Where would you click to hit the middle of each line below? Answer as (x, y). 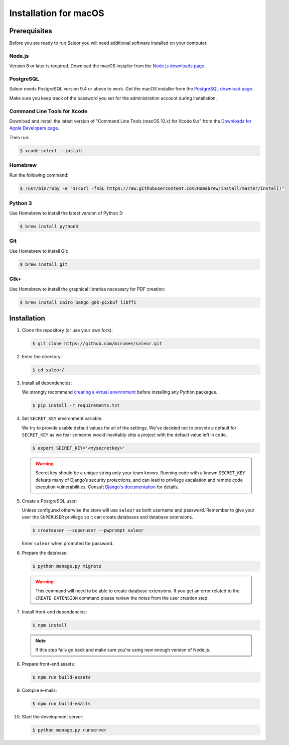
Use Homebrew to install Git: (39, 251)
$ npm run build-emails (62, 704)
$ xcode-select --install (52, 150)
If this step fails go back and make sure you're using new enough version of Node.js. (123, 650)
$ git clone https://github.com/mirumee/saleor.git (97, 343)
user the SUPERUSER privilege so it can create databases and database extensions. (107, 517)
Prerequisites (31, 31)
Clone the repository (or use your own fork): (67, 330)
